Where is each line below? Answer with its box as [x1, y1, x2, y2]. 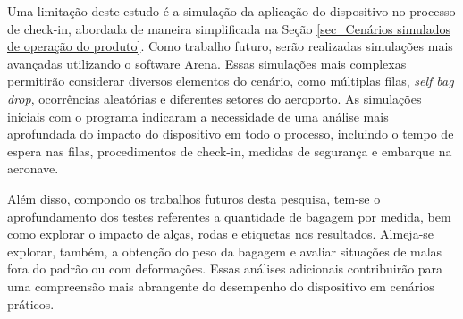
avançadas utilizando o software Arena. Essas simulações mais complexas [7, 54, 407, 72]
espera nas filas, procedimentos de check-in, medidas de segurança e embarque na [7, 141, 452, 160]
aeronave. [7, 159, 59, 178]
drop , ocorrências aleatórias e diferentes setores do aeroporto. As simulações [7, 88, 422, 107]
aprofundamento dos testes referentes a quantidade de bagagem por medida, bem [7, 206, 451, 225]
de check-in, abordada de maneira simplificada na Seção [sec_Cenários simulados [7, 19, 450, 38]
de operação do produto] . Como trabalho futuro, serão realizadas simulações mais [7, 37, 453, 55]
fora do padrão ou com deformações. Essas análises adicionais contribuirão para [7, 259, 443, 278]
